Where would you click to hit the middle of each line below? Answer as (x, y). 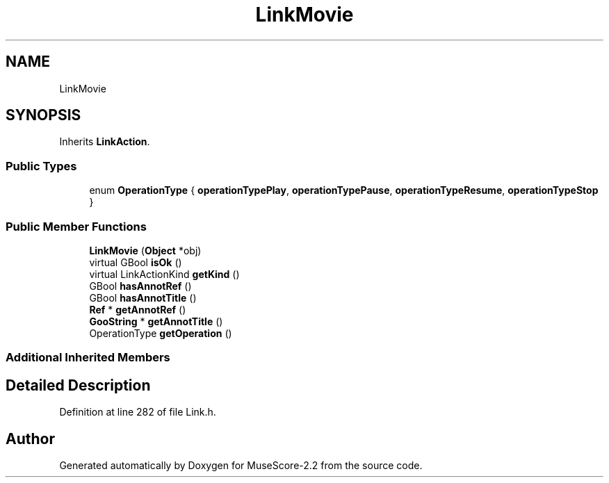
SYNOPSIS (43, 115)
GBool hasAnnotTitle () (143, 297)
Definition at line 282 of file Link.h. (138, 412)
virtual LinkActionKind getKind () (164, 274)
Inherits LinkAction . (105, 142)
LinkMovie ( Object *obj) (145, 250)
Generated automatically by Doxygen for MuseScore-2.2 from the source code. (241, 465)
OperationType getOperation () (161, 333)
